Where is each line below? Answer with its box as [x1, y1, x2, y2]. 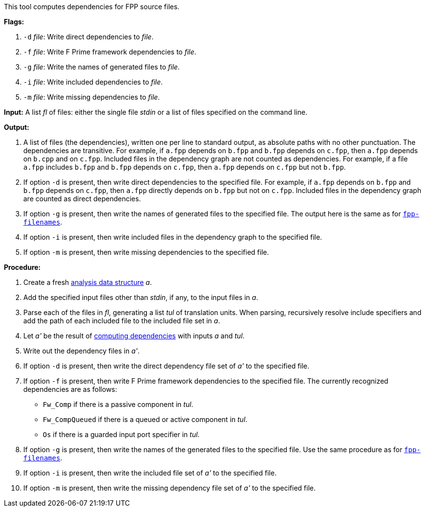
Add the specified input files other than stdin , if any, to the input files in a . [23, 293, 258, 301]
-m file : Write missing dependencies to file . [23, 93, 160, 101]
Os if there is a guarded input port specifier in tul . [43, 430, 200, 439]
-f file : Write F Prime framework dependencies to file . [23, 48, 196, 56]
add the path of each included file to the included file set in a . [23, 317, 220, 325]
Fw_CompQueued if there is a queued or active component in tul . [43, 415, 248, 423]
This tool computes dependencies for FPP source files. [4, 2, 179, 11]
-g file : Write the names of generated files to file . [23, 63, 180, 71]
